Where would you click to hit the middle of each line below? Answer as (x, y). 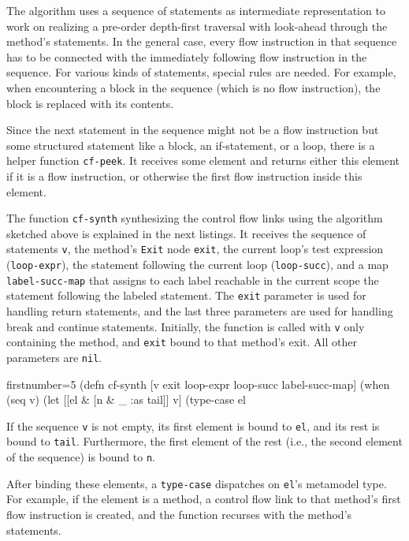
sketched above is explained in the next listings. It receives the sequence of (186, 233)
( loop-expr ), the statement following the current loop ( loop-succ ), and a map (197, 265)
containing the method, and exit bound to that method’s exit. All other (182, 342)
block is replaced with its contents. (90, 103)
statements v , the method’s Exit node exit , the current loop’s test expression (195, 249)
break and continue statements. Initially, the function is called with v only (186, 326)
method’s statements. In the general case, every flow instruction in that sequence (202, 41)
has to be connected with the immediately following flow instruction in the (187, 56)
